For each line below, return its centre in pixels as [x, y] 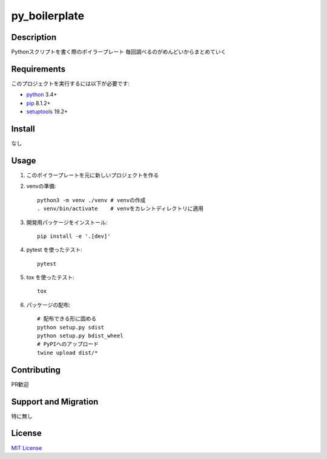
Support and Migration [55, 402]
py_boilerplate [48, 16]
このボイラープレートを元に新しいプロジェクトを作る [93, 175]
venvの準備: [41, 186]
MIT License [27, 447]
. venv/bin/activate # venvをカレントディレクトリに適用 [121, 209]
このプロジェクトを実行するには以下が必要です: [71, 83]
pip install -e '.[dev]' [74, 236]
